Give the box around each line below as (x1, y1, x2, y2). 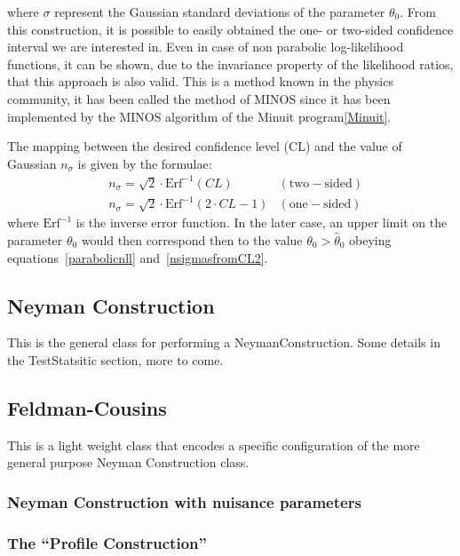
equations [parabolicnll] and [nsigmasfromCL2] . (7, 248, 268, 266)
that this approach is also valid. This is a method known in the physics (7, 72, 393, 91)
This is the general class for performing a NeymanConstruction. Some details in (7, 333, 440, 352)
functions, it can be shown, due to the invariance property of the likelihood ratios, (7, 54, 454, 73)
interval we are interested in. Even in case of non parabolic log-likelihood (7, 37, 404, 56)
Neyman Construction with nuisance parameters (7, 490, 361, 512)
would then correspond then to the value (81, 231, 303, 249)
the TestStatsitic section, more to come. (7, 350, 224, 369)
